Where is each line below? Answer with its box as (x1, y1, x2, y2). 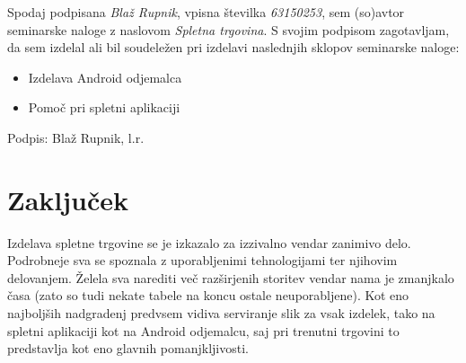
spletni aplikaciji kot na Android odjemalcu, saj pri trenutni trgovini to (7, 321, 400, 340)
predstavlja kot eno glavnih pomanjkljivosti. (7, 339, 249, 358)
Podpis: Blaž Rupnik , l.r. (7, 128, 145, 146)
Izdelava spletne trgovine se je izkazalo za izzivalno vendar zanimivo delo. (7, 233, 411, 252)
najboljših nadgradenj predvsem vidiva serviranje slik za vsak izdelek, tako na (7, 304, 435, 323)
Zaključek (7, 181, 129, 217)
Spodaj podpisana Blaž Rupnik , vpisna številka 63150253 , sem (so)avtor (7, 3, 405, 21)
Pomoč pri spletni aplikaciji (28, 98, 180, 117)
